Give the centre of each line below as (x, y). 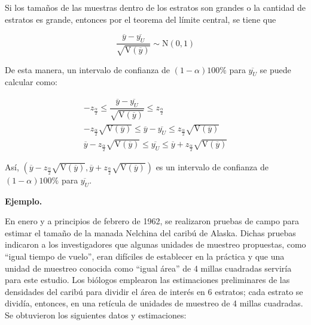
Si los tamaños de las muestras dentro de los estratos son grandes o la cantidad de (155, 7)
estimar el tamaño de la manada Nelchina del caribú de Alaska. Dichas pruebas (150, 232)
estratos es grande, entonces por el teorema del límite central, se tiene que (141, 19)
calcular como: (31, 82)
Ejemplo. (24, 201)
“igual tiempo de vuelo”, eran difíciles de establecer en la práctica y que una (145, 256)
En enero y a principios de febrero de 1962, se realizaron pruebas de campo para (152, 221)
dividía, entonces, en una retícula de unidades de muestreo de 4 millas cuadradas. (154, 303)
